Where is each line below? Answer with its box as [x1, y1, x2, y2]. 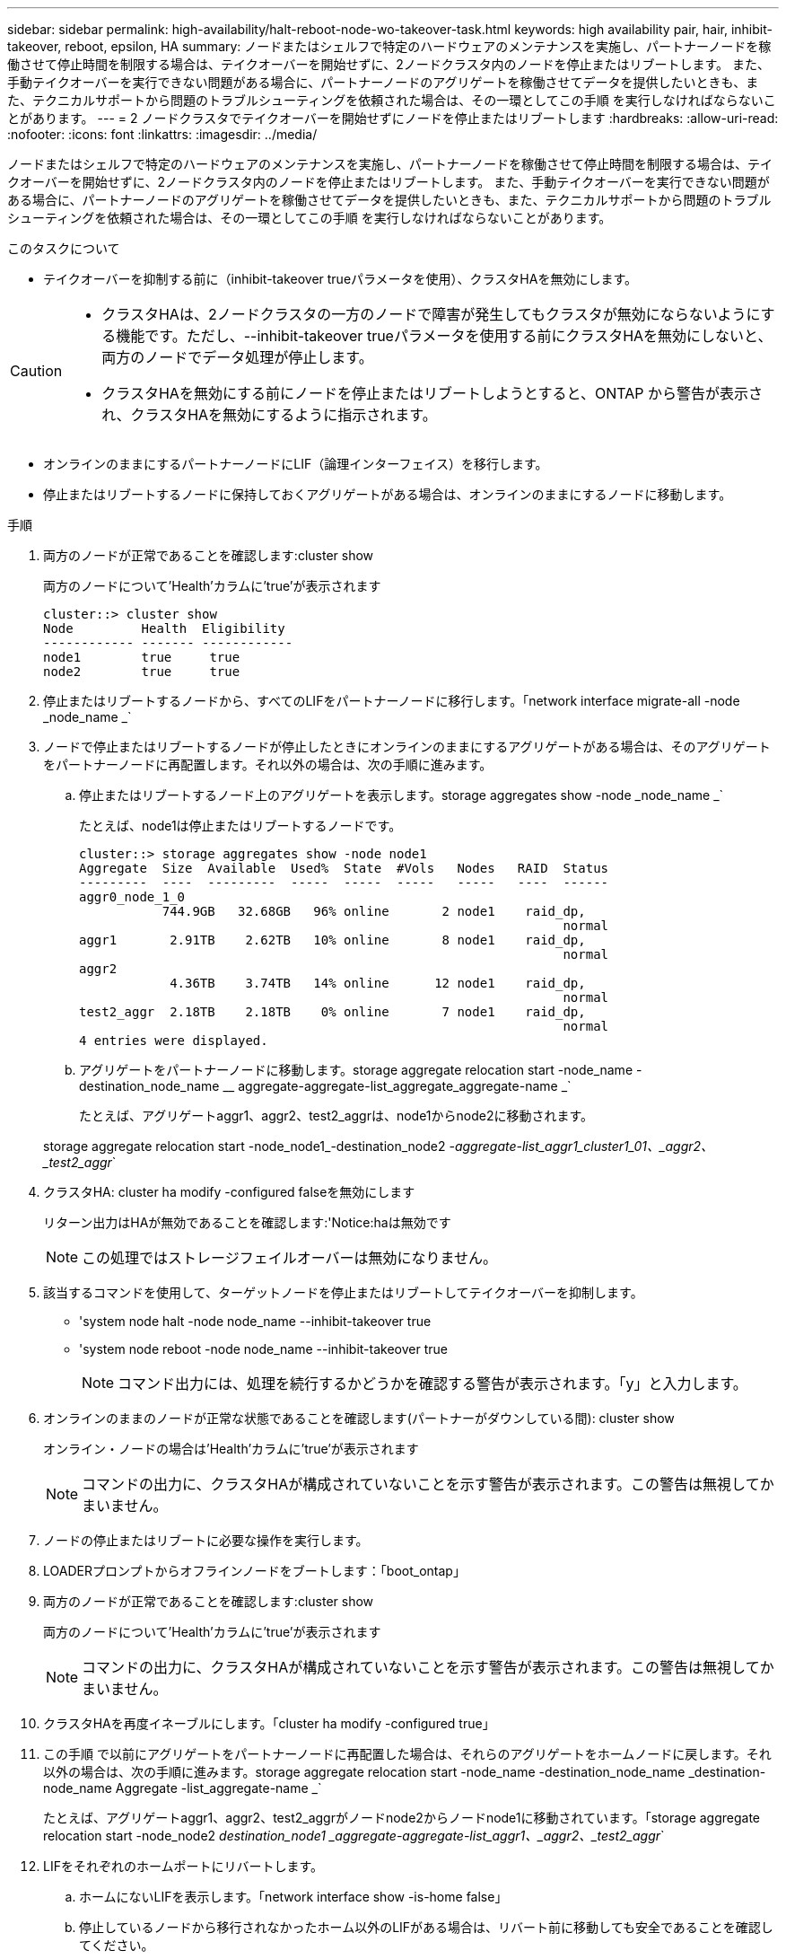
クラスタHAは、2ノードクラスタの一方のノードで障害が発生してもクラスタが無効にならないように [101, 305, 761, 323]
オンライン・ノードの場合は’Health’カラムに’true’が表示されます [43, 1441, 419, 1456]
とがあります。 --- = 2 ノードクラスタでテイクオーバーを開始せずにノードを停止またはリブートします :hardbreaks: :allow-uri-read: [7, 110, 779, 126]
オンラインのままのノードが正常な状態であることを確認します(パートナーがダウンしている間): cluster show [43, 1410, 675, 1426]
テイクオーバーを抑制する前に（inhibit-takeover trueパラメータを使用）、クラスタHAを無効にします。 [43, 271, 637, 286]
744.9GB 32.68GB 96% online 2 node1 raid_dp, [162, 904, 586, 918]
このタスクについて [7, 241, 120, 256]
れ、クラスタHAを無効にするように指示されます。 [101, 406, 437, 424]
